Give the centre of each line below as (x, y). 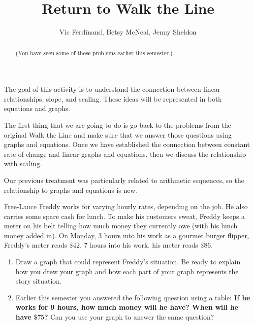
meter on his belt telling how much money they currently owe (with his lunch (121, 226)
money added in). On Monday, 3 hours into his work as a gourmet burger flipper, (127, 235)
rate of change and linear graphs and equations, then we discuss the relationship (125, 154)
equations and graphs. (37, 108)
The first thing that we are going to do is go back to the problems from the (118, 125)
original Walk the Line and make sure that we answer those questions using (118, 134)
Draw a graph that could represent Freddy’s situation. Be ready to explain (128, 262)
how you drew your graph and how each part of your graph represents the (127, 271)
